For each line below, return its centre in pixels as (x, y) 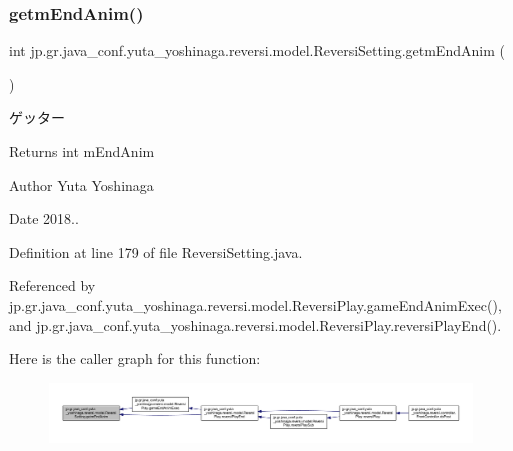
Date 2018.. (44, 218)
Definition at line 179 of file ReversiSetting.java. (156, 251)
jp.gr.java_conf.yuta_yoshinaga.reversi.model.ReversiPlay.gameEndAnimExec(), (255, 304)
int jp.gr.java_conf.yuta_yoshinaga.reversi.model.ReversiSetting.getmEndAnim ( (257, 50)
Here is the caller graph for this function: (135, 358)
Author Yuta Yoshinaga (81, 184)
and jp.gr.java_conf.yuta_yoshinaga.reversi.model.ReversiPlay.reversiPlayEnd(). (255, 324)
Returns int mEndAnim (82, 151)
